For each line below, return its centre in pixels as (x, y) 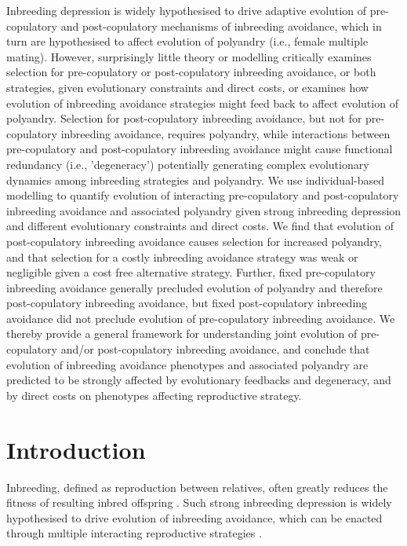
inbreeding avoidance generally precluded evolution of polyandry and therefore (194, 287)
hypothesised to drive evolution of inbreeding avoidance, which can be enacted (194, 517)
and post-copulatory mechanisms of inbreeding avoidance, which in (221, 26)
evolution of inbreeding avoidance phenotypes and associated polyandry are (187, 364)
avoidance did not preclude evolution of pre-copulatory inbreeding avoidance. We (201, 318)
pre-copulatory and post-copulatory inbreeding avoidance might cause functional (200, 149)
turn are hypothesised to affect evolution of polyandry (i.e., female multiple (187, 41)
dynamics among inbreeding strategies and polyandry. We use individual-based (196, 180)
